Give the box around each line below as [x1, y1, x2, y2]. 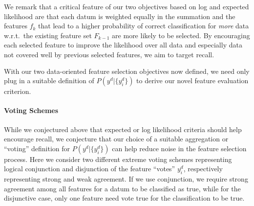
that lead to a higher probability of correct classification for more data [38, 21, 249, 31]
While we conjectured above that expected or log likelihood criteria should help [4, 124, 242, 134]
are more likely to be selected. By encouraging [112, 30, 250, 40]
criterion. [4, 86, 31, 96]
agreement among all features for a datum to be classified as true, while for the [4, 183, 241, 193]
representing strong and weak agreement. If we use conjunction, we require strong [4, 174, 248, 184]
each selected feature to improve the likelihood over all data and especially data [4, 40, 242, 50]
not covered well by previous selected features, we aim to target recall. [4, 49, 214, 59]
